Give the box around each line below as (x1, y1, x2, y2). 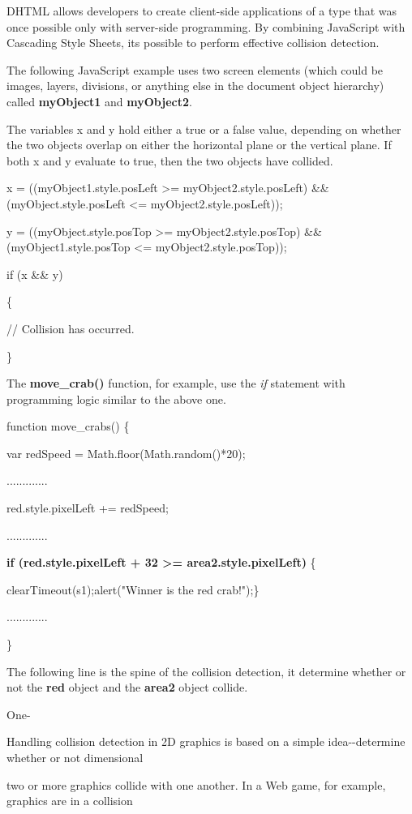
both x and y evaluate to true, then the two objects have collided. (6, 152, 333, 169)
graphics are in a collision (6, 792, 133, 809)
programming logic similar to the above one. (6, 390, 226, 407)
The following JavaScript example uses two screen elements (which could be (6, 61, 384, 78)
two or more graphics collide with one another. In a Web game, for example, (6, 776, 386, 793)
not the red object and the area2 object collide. (6, 679, 248, 696)
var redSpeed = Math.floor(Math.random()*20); (6, 444, 246, 461)
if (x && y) (6, 265, 63, 282)
